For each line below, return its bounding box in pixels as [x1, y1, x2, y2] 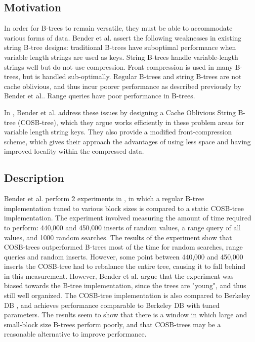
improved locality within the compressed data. [4, 146, 144, 156]
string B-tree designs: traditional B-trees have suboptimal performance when [4, 42, 236, 52]
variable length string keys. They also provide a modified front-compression [4, 127, 232, 137]
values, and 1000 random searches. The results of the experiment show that [4, 232, 232, 242]
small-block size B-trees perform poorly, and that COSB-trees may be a [4, 319, 221, 329]
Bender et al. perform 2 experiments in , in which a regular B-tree [4, 193, 205, 204]
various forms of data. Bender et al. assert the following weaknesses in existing [4, 32, 242, 43]
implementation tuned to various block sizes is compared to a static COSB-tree [4, 203, 244, 213]
